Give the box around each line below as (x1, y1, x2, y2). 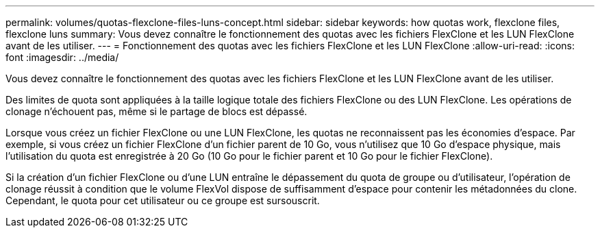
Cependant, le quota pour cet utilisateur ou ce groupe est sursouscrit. (5, 195, 320, 206)
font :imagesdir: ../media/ (5, 51, 119, 63)
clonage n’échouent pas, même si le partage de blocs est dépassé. (5, 106, 308, 117)
